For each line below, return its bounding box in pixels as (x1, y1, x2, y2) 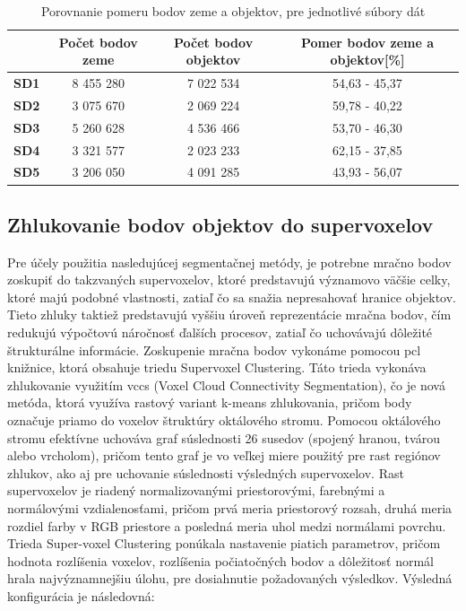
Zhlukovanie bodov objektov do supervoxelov (7, 210, 434, 238)
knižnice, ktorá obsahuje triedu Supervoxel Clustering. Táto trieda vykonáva (7, 358, 427, 377)
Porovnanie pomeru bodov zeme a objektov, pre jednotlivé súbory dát (40, 2, 426, 20)
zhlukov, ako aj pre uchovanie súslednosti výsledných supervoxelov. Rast (7, 463, 404, 482)
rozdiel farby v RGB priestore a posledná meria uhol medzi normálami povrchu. (7, 516, 446, 535)
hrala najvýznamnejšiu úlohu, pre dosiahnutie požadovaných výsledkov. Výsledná (7, 569, 453, 588)
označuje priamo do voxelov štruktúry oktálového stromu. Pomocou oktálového (7, 411, 441, 430)
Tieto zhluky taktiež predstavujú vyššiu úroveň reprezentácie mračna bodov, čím (7, 305, 452, 324)
